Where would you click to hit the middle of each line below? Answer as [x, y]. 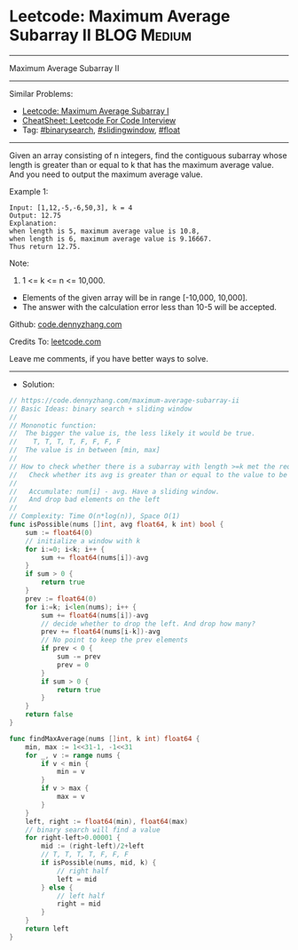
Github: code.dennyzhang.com [66, 324]
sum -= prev [78, 657]
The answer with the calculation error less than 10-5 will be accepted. [149, 307]
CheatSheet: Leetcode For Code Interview [99, 120]
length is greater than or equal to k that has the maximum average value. [141, 164]
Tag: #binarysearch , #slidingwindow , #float [101, 130]
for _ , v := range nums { [73, 755]
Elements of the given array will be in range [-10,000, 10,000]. [135, 297]
